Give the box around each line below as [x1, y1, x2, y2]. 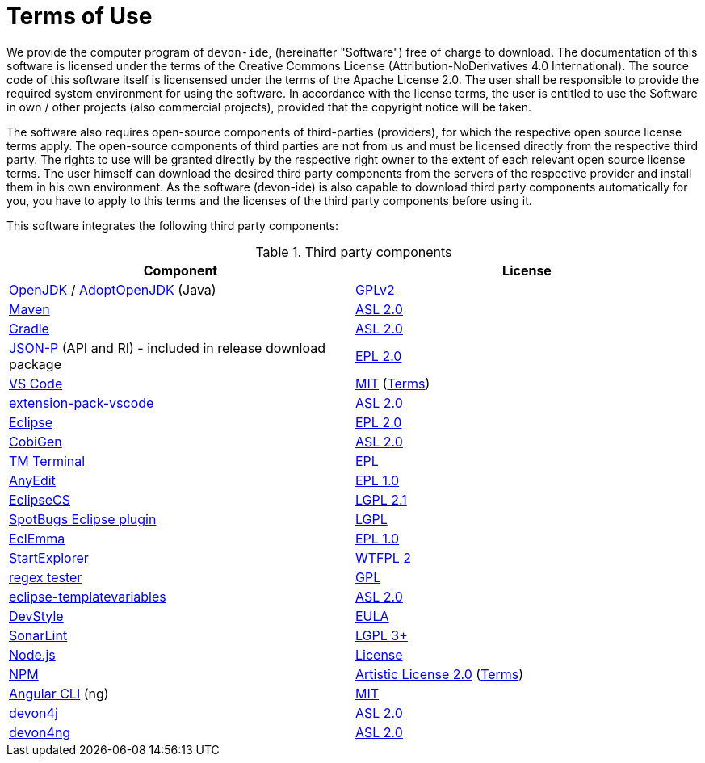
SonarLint [9, 627, 68, 644]
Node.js [9, 646, 56, 663]
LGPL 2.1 [355, 491, 407, 508]
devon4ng [9, 723, 71, 740]
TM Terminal [9, 452, 86, 469]
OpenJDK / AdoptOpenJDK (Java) [9, 281, 216, 298]
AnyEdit [9, 472, 56, 488]
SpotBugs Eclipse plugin [9, 510, 157, 527]
